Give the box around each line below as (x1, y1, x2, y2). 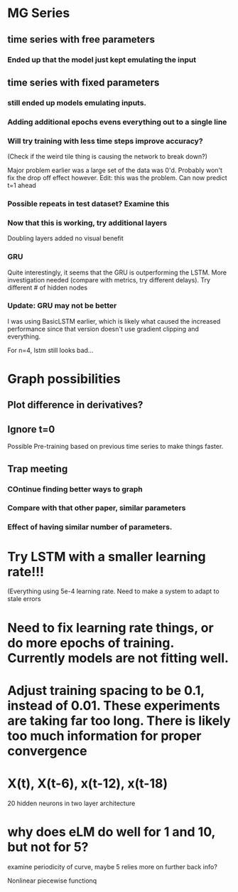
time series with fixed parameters (7, 76, 160, 88)
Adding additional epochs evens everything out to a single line (7, 117, 227, 127)
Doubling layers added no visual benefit (7, 234, 124, 243)
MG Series (7, 5, 70, 21)
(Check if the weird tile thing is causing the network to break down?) (7, 152, 207, 161)
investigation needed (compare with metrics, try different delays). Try (7, 275, 211, 284)
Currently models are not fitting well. (7, 649, 229, 666)
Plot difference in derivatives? (7, 399, 144, 411)
